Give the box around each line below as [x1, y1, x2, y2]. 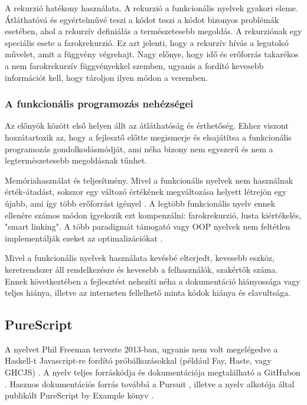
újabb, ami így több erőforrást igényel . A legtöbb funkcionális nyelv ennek [5, 197, 276, 209]
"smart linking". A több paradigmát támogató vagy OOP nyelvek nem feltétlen [5, 220, 290, 233]
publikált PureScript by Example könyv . [5, 389, 154, 401]
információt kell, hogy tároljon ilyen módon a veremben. [5, 71, 208, 83]
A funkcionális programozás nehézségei [5, 96, 194, 111]
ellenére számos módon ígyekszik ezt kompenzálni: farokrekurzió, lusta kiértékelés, [5, 208, 302, 221]
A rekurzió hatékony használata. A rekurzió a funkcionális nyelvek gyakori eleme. [5, 2, 298, 14]
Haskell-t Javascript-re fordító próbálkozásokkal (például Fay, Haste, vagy [5, 354, 272, 367]
